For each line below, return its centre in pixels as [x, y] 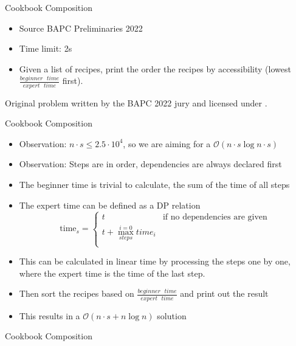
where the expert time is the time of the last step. [112, 273]
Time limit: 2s [46, 48]
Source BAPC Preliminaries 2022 [81, 28]
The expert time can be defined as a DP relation [110, 205]
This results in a [50, 315]
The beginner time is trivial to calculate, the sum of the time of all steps [154, 185]
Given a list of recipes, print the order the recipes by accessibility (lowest [155, 68]
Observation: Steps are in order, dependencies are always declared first [150, 164]
